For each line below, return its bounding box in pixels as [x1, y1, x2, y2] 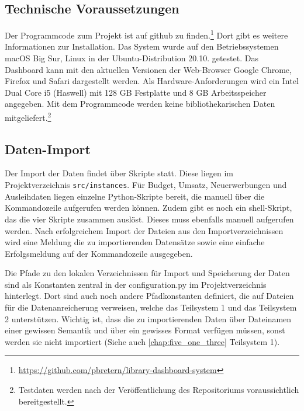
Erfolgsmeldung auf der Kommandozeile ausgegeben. [5, 247, 193, 259]
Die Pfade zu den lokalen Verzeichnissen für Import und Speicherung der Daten [5, 267, 290, 279]
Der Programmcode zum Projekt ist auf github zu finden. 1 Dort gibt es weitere [5, 27, 288, 41]
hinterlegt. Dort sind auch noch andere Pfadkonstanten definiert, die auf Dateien [5, 290, 294, 302]
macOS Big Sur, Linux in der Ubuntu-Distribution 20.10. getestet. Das [5, 52, 258, 64]
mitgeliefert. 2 [5, 110, 51, 123]
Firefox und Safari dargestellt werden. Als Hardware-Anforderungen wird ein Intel [5, 75, 299, 87]
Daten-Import [5, 140, 91, 158]
